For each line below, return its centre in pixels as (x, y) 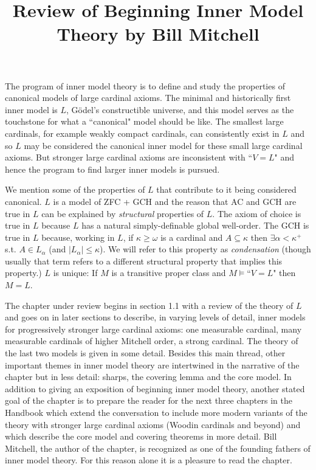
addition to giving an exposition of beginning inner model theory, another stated (155, 388)
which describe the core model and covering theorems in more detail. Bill (141, 436)
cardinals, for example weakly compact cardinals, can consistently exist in (142, 133)
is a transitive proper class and (169, 273)
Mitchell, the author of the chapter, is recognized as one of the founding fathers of (158, 448)
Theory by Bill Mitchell (158, 34)
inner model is (31, 109)
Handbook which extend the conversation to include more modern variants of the (156, 412)
